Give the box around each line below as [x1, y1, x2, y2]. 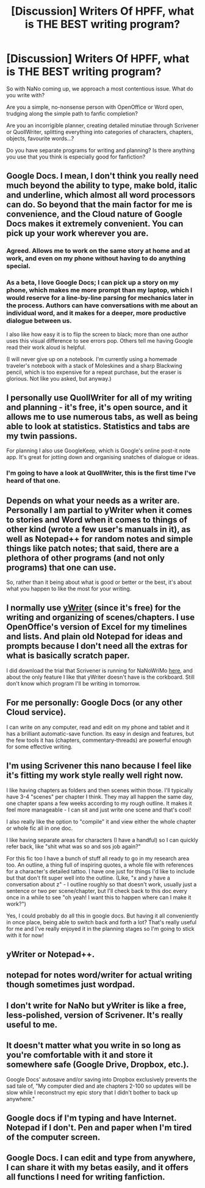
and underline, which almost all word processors [6, 190, 195, 200]
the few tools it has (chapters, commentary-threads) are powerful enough [6, 736, 192, 744]
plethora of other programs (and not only [6, 553, 165, 563]
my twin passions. [6, 430, 77, 441]
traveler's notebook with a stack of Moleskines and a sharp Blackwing [6, 362, 182, 369]
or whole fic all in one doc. [6, 824, 73, 832]
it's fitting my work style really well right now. [6, 770, 184, 781]
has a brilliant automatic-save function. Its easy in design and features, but [6, 730, 194, 737]
